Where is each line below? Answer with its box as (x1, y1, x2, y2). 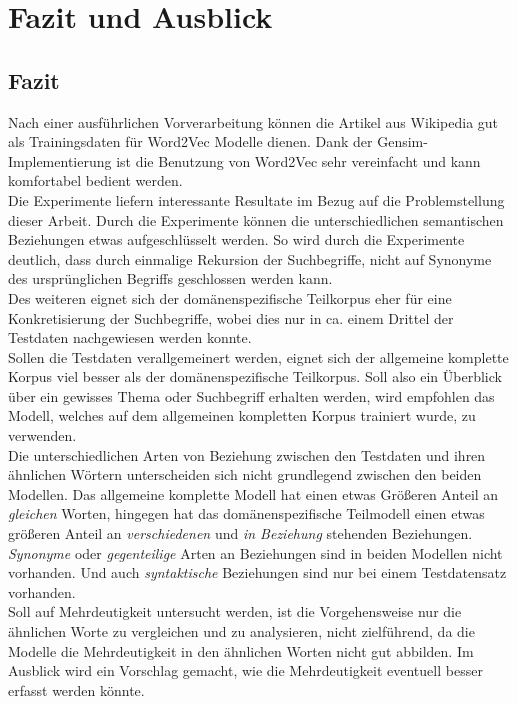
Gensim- (377, 131, 428, 152)
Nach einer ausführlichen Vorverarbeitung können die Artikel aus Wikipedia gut (8, 111, 499, 132)
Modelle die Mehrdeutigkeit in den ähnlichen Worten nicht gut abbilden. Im (8, 640, 474, 661)
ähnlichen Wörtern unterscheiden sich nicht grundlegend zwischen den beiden (8, 464, 482, 485)
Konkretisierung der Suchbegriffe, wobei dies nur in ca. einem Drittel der (8, 307, 454, 328)
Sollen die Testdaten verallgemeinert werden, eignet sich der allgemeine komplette (8, 346, 509, 367)
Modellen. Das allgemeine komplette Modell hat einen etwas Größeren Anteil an (8, 483, 499, 504)
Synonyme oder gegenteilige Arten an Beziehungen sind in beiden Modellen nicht (8, 542, 503, 563)
